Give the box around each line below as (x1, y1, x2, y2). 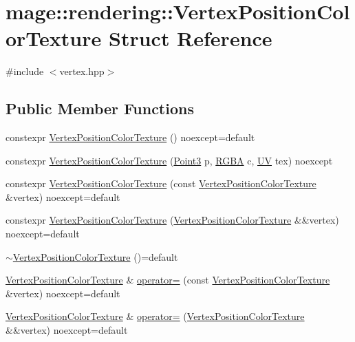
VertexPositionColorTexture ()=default (12, 249, 178, 264)
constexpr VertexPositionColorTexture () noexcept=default (6, 130, 255, 145)
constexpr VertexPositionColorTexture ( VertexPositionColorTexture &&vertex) (6, 213, 339, 227)
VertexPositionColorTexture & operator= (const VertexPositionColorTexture (6, 272, 330, 287)
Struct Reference (108, 24, 272, 52)
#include (6, 64, 44, 78)
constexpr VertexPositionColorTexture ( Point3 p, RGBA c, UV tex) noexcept (6, 153, 333, 167)
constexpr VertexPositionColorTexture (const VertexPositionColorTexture (6, 176, 316, 191)
